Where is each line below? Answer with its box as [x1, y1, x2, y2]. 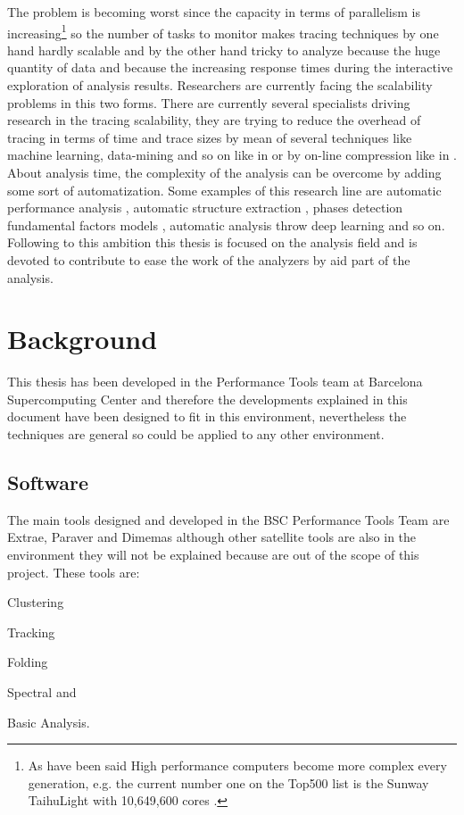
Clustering [7, 593, 64, 611]
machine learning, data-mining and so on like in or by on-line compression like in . [7, 146, 457, 164]
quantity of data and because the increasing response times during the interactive [7, 58, 453, 77]
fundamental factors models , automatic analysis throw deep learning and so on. [7, 215, 445, 234]
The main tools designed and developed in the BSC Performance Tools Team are [7, 510, 450, 528]
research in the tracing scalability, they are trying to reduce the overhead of [7, 111, 421, 129]
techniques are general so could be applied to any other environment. [7, 425, 385, 444]
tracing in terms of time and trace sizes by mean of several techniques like [7, 128, 412, 146]
